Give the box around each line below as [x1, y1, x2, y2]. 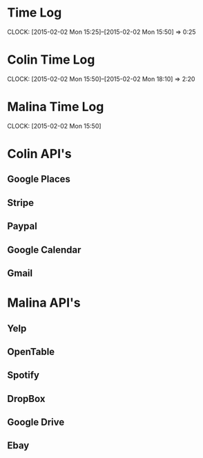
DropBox [7, 392, 46, 405]
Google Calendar [7, 244, 81, 256]
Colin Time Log [7, 52, 95, 68]
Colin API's [7, 146, 72, 162]
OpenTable [7, 345, 55, 357]
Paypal [7, 220, 38, 232]
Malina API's [7, 295, 81, 311]
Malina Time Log [7, 99, 104, 115]
